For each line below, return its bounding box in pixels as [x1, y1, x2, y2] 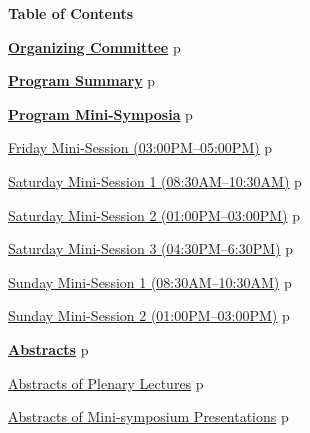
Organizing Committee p [8, 36, 181, 57]
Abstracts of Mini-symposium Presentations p [8, 406, 289, 427]
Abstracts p [8, 338, 89, 359]
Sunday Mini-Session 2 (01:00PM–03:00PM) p [8, 305, 290, 326]
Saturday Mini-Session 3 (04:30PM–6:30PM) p [8, 238, 293, 259]
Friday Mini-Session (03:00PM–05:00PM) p [8, 137, 273, 158]
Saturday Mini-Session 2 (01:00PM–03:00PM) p [8, 204, 300, 225]
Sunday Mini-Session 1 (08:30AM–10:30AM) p [8, 271, 292, 292]
